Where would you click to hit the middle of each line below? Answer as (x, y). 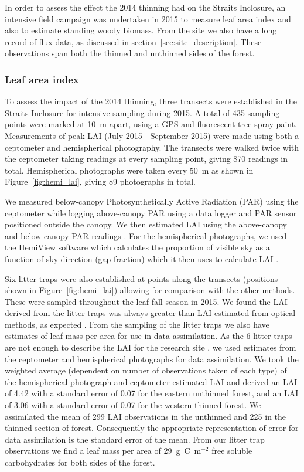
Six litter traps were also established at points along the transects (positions (141, 278)
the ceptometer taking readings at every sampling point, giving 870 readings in (146, 159)
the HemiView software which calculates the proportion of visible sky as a (137, 247)
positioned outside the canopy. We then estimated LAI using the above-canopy (146, 224)
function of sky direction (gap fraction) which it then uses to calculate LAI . (142, 258)
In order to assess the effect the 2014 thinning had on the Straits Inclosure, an (145, 7)
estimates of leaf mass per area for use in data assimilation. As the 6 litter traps (148, 336)
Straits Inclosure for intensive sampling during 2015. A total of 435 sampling (142, 112)
